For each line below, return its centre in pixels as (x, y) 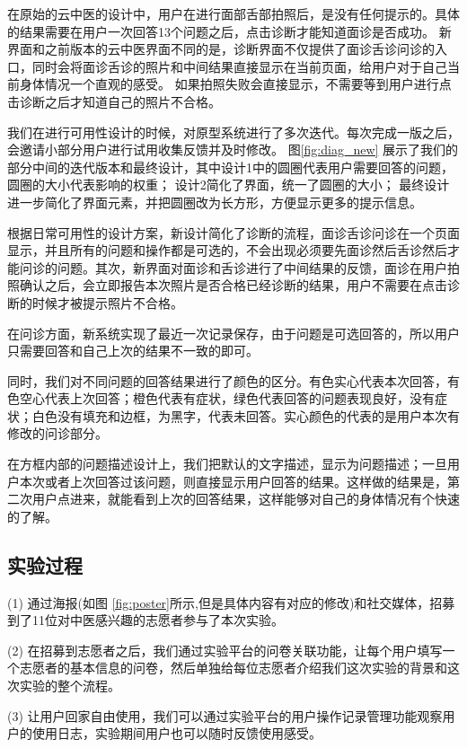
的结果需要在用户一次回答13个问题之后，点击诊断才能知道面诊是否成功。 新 (229, 31)
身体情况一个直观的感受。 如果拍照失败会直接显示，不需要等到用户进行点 (235, 84)
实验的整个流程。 (70, 686)
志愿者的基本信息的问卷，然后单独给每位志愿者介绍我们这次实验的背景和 (233, 668)
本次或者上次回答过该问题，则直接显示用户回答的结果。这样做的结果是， (233, 481)
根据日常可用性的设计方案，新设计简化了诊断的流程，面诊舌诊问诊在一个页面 (233, 232)
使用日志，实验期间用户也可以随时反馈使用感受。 (176, 733)
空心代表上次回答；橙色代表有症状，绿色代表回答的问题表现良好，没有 (227, 398)
